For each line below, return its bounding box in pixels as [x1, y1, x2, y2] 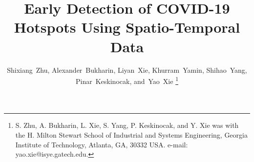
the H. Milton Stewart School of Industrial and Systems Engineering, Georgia [15, 129, 248, 140]
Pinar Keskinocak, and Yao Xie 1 [76, 75, 178, 86]
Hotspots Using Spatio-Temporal [14, 17, 240, 37]
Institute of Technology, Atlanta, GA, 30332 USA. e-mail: [15, 139, 188, 149]
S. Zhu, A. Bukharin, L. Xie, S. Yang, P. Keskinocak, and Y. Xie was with [15, 120, 239, 130]
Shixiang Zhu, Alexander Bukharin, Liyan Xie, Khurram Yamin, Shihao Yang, [7, 64, 247, 75]
